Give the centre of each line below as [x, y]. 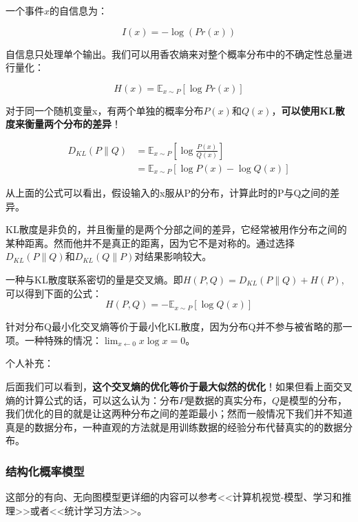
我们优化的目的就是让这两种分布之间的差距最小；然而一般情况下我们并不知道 [179, 413]
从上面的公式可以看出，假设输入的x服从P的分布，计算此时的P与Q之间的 [168, 193]
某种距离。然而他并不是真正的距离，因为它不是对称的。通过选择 [150, 242]
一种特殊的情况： [63, 340]
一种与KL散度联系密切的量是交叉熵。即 [94, 279]
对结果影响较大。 [173, 256]
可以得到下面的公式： [54, 293]
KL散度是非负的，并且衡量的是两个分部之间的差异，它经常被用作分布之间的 [176, 229]
